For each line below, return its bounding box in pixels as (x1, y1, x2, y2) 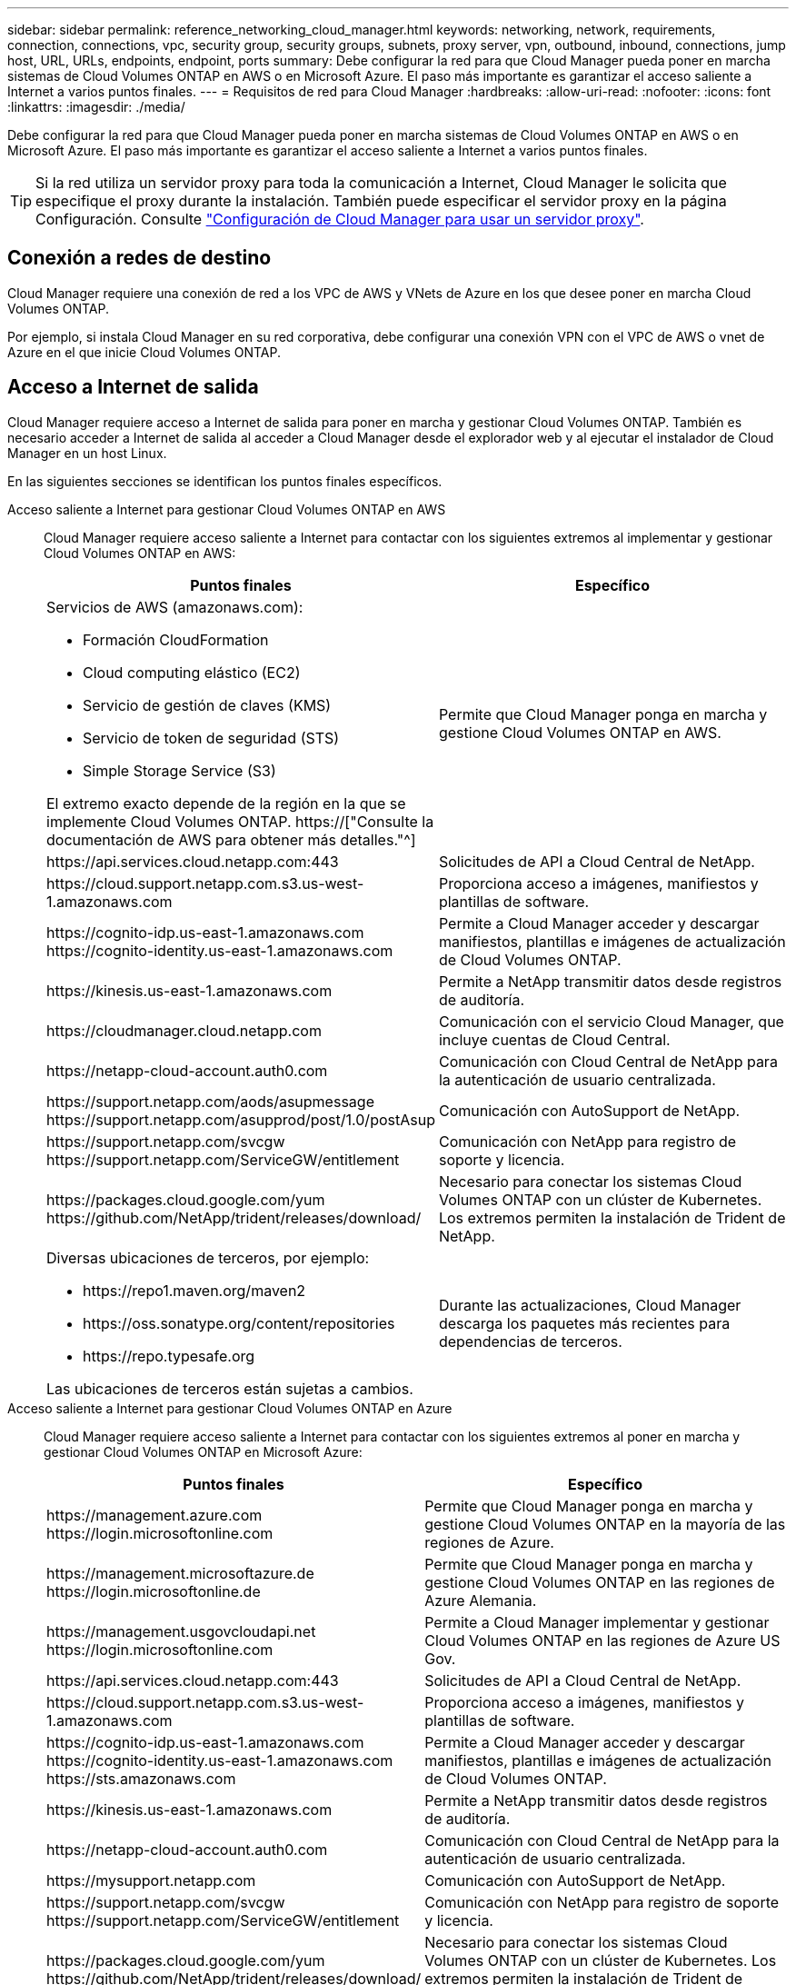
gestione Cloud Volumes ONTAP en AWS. (438, 723, 721, 742)
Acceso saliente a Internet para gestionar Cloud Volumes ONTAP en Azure (7, 1400, 453, 1416)
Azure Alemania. (424, 1591, 537, 1610)
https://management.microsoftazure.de (46, 1563, 314, 1582)
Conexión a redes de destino (7, 246, 272, 270)
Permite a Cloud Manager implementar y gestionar (424, 1612, 770, 1631)
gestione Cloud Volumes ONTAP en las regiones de (424, 1572, 775, 1591)
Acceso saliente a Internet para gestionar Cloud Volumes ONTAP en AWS (7, 501, 446, 517)
